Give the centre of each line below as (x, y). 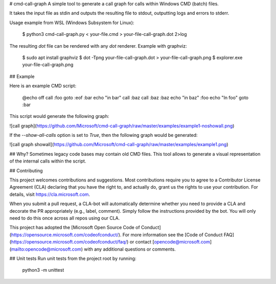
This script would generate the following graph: (59, 116)
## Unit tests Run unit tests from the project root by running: (73, 258)
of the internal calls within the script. (48, 161)
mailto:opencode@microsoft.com (46, 249)
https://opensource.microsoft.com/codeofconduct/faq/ (69, 242)
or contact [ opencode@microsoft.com (170, 242)
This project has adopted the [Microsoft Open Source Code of (75, 228)
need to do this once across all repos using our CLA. (65, 218)
